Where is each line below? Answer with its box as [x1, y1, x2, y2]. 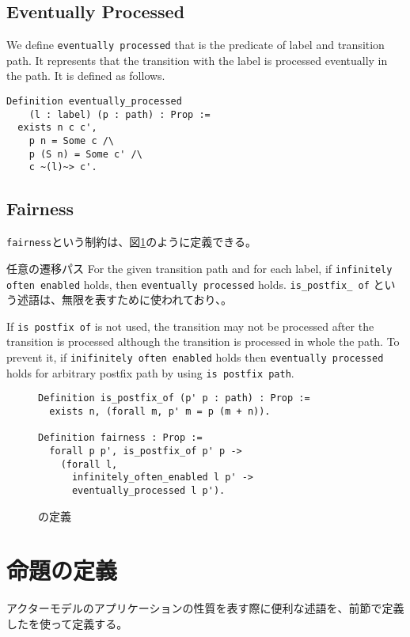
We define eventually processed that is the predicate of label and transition [6, 36, 385, 53]
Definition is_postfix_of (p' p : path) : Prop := [38, 392, 310, 404]
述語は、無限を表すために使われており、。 [17, 291, 232, 308]
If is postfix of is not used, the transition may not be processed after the [6, 317, 374, 334]
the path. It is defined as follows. [6, 67, 165, 84]
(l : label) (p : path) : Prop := [28, 108, 211, 120]
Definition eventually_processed [6, 96, 182, 108]
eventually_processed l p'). [71, 484, 226, 496]
